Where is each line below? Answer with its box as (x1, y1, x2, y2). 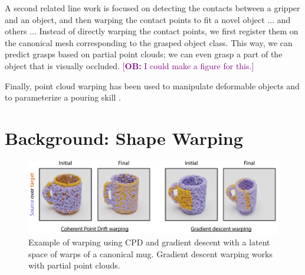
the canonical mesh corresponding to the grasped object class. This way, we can (5, 36, 293, 48)
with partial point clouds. (28, 259, 120, 271)
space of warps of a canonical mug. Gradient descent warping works (28, 247, 273, 260)
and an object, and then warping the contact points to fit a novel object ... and (5, 13, 291, 25)
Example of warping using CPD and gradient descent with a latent (28, 236, 270, 248)
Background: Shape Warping (5, 125, 243, 150)
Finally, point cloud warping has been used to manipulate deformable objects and (5, 79, 300, 92)
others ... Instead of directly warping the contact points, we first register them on (5, 25, 299, 37)
